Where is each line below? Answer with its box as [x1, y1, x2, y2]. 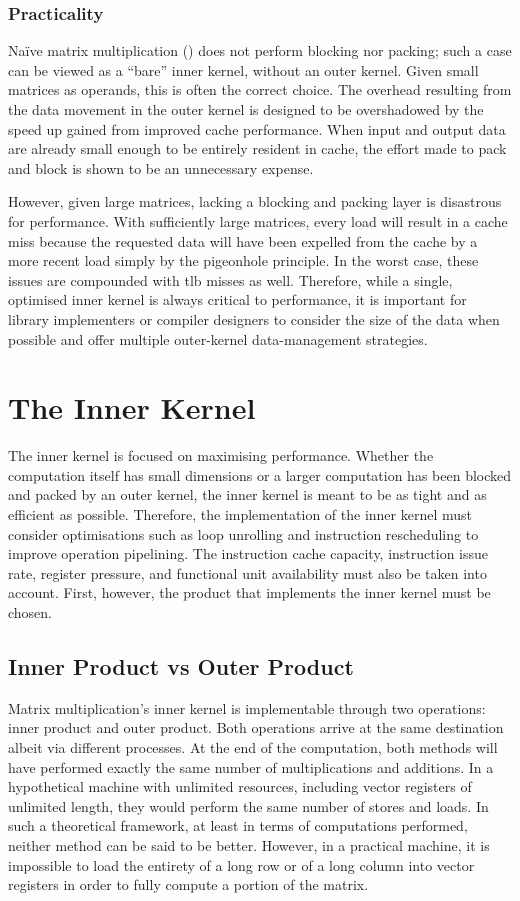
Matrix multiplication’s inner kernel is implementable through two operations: [8, 697, 486, 718]
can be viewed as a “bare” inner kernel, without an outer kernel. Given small [8, 59, 479, 80]
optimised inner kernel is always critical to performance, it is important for [8, 289, 467, 310]
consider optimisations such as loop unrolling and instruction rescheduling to [8, 523, 479, 544]
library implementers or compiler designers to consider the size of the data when [8, 308, 500, 329]
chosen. [8, 602, 53, 622]
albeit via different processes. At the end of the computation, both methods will [8, 736, 498, 757]
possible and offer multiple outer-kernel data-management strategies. [8, 328, 428, 349]
